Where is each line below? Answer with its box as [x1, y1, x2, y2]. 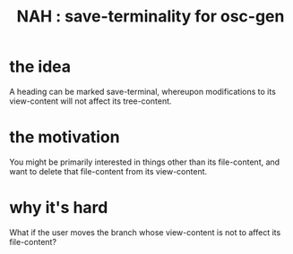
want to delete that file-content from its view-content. [9, 165, 208, 176]
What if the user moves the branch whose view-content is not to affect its [9, 226, 281, 238]
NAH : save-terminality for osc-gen [16, 6, 285, 27]
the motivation [9, 127, 120, 148]
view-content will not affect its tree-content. [9, 96, 172, 106]
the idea [9, 56, 72, 77]
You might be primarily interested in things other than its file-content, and [9, 157, 280, 167]
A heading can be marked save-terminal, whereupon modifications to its [9, 86, 276, 97]
